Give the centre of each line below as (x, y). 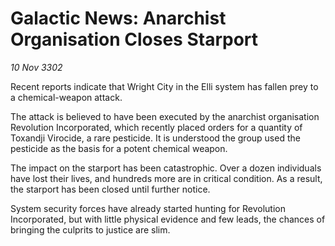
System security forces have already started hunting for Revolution (148, 208)
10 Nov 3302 (36, 67)
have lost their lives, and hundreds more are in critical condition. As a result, (166, 178)
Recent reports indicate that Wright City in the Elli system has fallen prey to (164, 86)
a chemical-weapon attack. (66, 97)
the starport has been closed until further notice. (110, 189)
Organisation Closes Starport (134, 39)
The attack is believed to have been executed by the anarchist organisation (165, 116)
